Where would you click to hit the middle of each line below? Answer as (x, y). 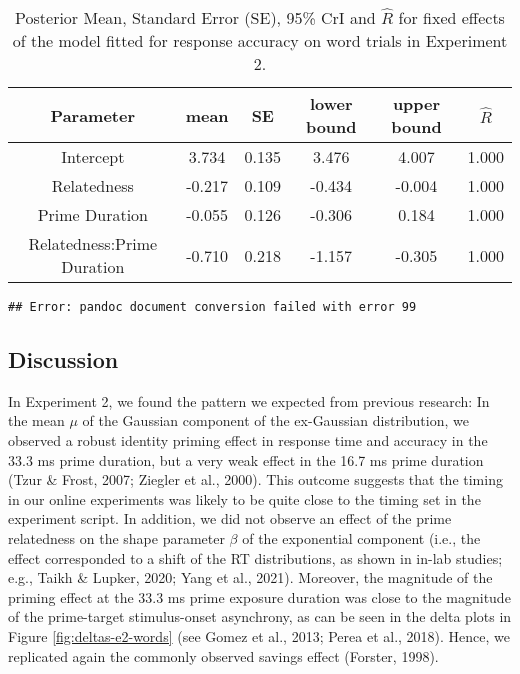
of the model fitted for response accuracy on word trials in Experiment (260, 40)
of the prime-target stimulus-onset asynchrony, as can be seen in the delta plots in (260, 616)
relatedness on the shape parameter (116, 538)
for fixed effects (451, 17)
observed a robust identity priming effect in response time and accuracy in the (248, 440)
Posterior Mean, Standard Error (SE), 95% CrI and (195, 17)
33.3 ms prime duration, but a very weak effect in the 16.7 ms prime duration (246, 459)
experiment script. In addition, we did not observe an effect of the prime (230, 518)
